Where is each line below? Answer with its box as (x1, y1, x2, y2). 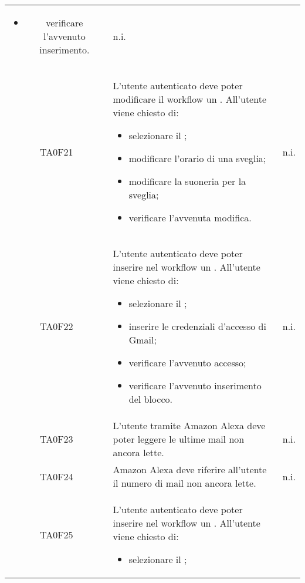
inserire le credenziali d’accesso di (128, 319, 266, 333)
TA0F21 (39, 144, 73, 159)
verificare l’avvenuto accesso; (128, 356, 246, 369)
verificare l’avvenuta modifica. (128, 211, 252, 224)
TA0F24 (39, 469, 73, 483)
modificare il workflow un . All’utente (113, 92, 266, 106)
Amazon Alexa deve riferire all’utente (113, 463, 267, 476)
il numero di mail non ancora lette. (113, 476, 256, 490)
